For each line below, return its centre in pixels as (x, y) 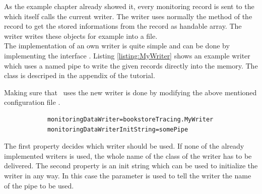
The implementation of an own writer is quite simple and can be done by (117, 46)
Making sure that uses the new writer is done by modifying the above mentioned (130, 92)
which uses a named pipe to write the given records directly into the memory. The (131, 65)
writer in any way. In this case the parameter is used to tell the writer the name (128, 175)
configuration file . (32, 102)
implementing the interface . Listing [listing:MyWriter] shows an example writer (127, 55)
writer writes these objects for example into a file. (81, 36)
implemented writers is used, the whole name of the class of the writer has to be (128, 155)
